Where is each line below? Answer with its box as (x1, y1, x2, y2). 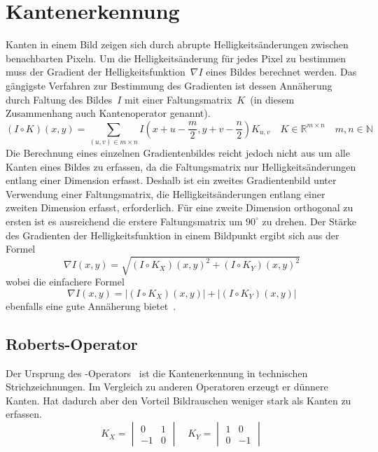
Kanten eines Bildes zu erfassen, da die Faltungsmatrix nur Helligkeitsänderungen (6, 159, 356, 174)
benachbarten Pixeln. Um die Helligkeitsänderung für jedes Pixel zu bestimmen (6, 50, 346, 65)
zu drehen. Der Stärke (262, 213, 357, 228)
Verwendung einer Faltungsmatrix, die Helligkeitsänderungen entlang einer (6, 186, 325, 201)
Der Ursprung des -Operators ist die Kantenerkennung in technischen (6, 365, 308, 380)
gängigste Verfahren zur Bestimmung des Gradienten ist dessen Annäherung (6, 78, 332, 92)
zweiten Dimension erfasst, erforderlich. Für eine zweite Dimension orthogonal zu (6, 200, 353, 215)
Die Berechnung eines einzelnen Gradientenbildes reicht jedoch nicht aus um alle (6, 146, 350, 160)
